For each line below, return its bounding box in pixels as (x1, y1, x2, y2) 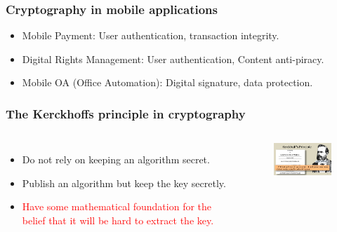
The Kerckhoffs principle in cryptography (6, 104, 246, 122)
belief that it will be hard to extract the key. (22, 213, 214, 227)
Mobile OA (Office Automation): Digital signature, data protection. (22, 75, 313, 90)
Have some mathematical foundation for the (22, 199, 212, 214)
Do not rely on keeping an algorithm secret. (22, 152, 210, 167)
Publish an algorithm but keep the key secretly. (22, 175, 226, 190)
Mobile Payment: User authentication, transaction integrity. (22, 28, 279, 43)
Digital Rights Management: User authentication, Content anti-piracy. (22, 51, 324, 66)
